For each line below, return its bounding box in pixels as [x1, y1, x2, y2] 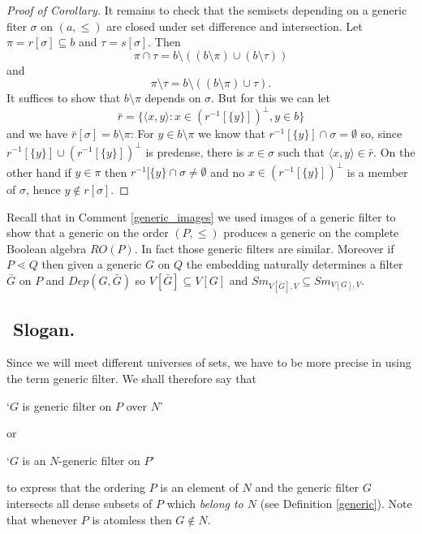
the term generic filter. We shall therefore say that [6, 370, 256, 387]
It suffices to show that [6, 89, 121, 106]
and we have [6, 125, 68, 142]
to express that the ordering [6, 479, 145, 496]
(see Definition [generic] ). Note [260, 494, 412, 511]
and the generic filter [255, 479, 360, 496]
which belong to [166, 494, 243, 511]
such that [278, 143, 325, 160]
